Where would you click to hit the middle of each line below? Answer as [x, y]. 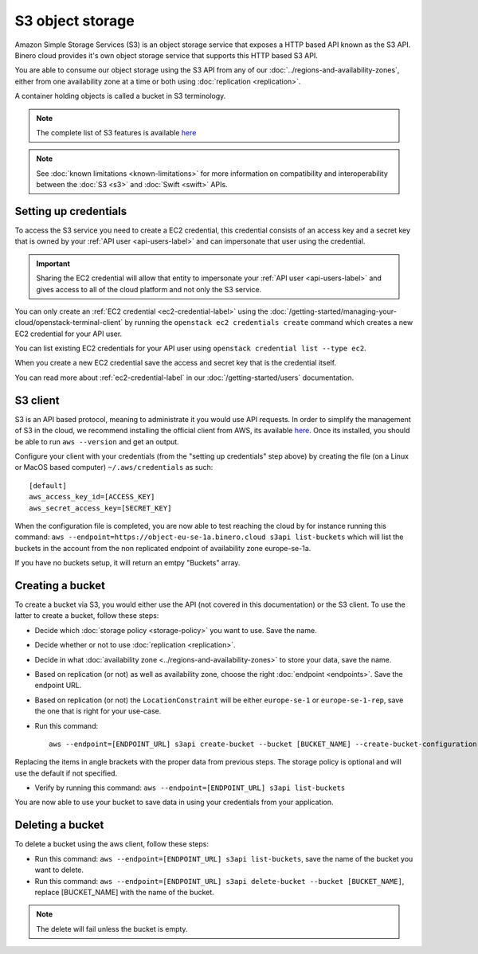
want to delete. [59, 870]
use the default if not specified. [66, 773]
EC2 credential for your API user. [69, 334]
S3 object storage [74, 21]
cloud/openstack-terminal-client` [69, 323]
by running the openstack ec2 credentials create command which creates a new [269, 323]
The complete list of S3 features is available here [116, 132]
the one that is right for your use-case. [98, 711]
